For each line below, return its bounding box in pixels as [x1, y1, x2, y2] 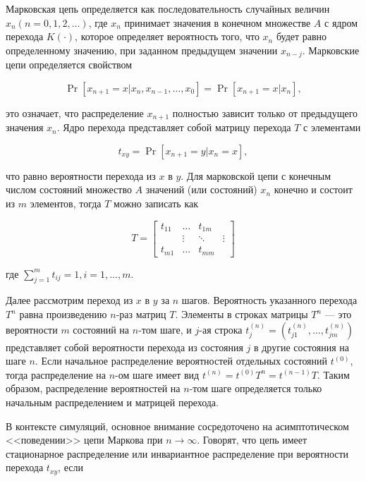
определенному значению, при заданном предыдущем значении [6, 42, 278, 57]
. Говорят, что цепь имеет [197, 432, 307, 447]
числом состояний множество [6, 182, 132, 197]
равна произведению [19, 307, 107, 322]
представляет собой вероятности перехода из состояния [6, 339, 243, 354]
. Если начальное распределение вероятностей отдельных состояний [35, 353, 328, 368]
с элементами [303, 120, 361, 135]
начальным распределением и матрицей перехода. [6, 395, 219, 410]
